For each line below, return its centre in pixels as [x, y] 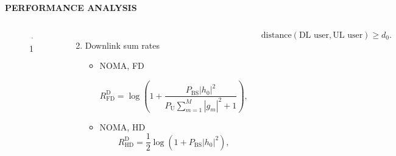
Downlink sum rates [122, 45]
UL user [348, 35]
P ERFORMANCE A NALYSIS [71, 7]
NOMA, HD [122, 126]
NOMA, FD [122, 66]
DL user [314, 35]
